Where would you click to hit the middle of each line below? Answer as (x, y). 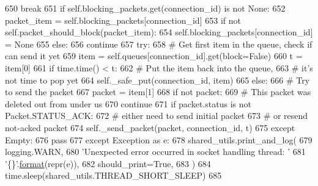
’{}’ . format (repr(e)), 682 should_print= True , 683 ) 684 (108, 163)
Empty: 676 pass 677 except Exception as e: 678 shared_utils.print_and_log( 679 (159, 139)
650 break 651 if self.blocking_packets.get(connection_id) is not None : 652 (145, 8)
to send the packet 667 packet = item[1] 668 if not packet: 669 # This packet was (158, 92)
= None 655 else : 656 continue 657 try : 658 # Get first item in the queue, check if (159, 44)
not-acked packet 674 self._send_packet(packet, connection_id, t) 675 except (150, 127)
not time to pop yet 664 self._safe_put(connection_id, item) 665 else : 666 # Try (157, 80)
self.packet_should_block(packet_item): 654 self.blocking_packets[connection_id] (159, 32)
